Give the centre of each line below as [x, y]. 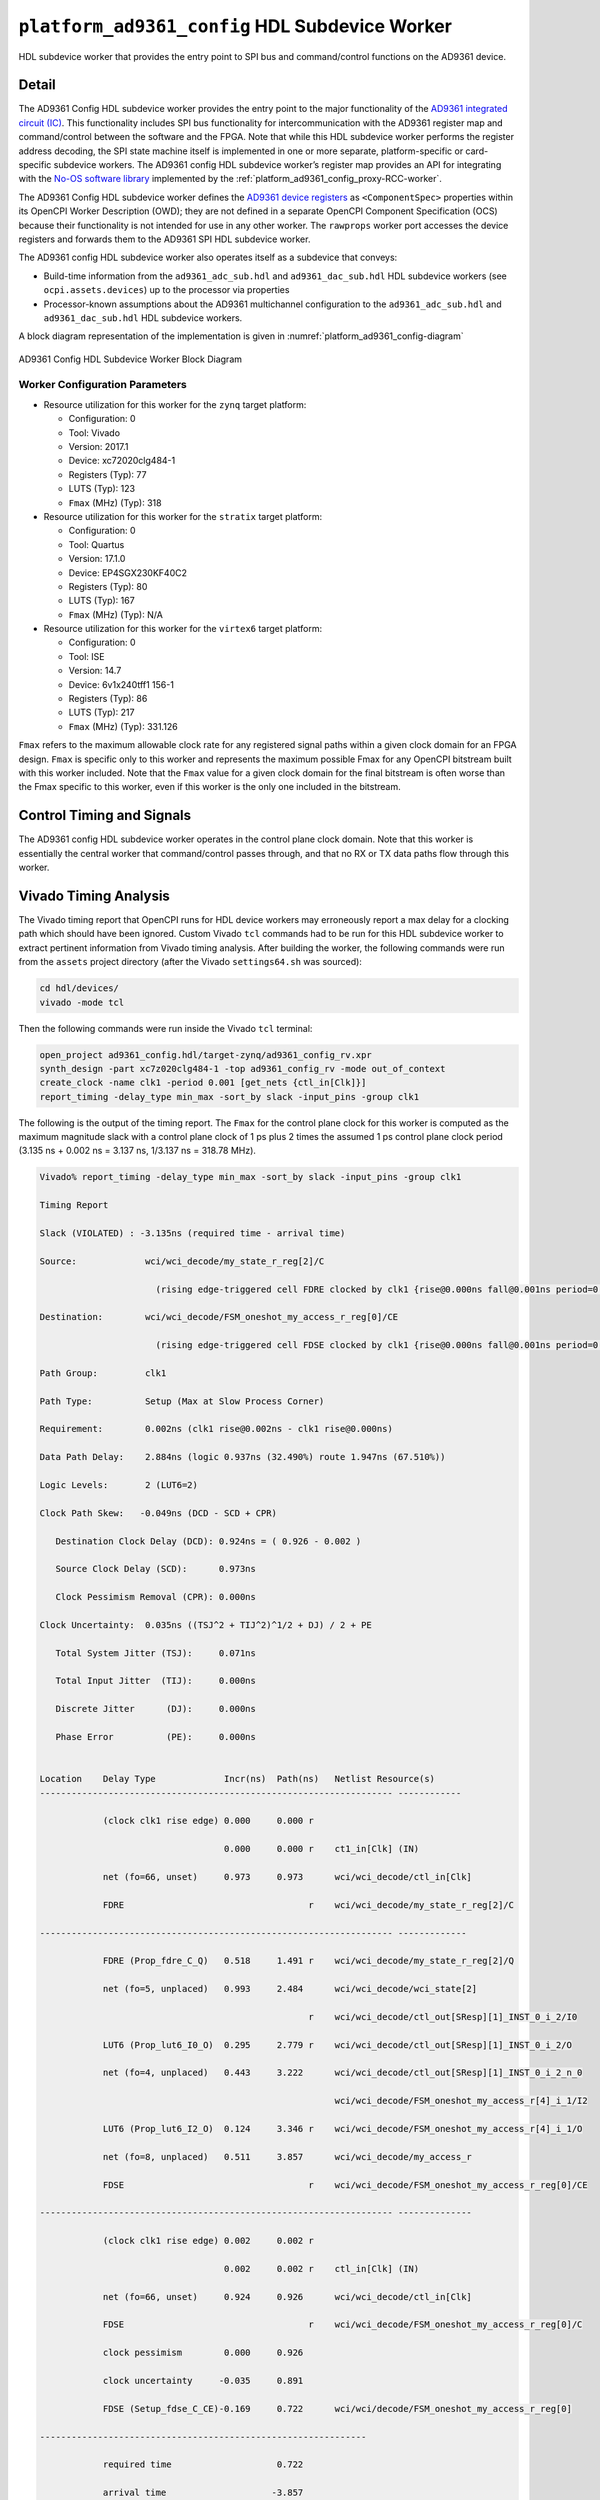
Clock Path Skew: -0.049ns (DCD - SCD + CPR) [158, 1513]
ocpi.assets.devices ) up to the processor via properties [166, 290]
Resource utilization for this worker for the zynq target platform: [175, 404]
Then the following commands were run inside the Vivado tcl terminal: [165, 1028]
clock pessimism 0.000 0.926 [203, 2353]
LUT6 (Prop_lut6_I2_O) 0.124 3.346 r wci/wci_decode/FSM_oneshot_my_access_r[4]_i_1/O [342, 2128]
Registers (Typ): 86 [108, 699]
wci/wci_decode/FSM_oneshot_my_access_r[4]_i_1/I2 [461, 2101]
